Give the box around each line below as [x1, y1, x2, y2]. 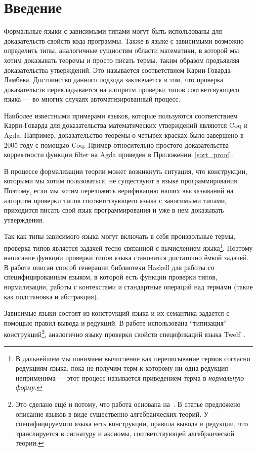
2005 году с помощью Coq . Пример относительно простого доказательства [4, 139, 229, 150]
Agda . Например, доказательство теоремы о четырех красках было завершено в [4, 130, 244, 140]
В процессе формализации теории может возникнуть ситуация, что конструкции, [4, 166, 248, 176]
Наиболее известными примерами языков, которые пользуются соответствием [4, 110, 238, 120]
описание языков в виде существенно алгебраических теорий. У [15, 408, 209, 419]
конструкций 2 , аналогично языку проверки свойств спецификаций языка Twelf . [4, 328, 246, 339]
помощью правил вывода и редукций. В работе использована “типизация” [4, 317, 227, 328]
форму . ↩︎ [15, 382, 43, 393]
